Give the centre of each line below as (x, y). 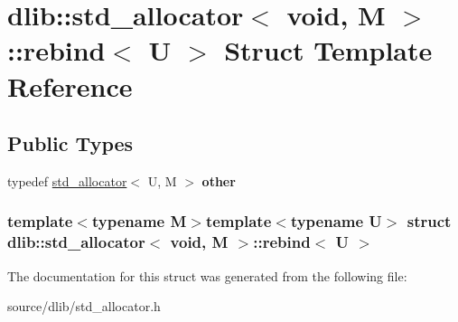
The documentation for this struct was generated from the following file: (207, 275)
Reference (70, 85)
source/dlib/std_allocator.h (84, 306)
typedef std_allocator (67, 180)
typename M (139, 221)
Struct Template (328, 50)
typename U (336, 221)
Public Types (70, 143)
